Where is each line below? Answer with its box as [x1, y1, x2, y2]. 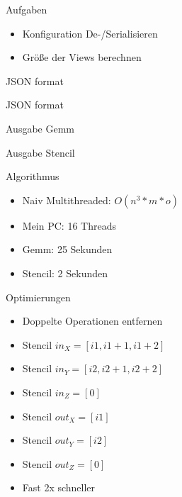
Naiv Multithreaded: [22, 192, 111, 207]
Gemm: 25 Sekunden [22, 242, 113, 257]
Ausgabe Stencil [6, 145, 75, 160]
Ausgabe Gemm [6, 121, 74, 135]
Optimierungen [6, 289, 71, 304]
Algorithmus [6, 169, 59, 184]
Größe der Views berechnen [22, 50, 142, 65]
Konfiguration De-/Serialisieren [22, 26, 158, 40]
